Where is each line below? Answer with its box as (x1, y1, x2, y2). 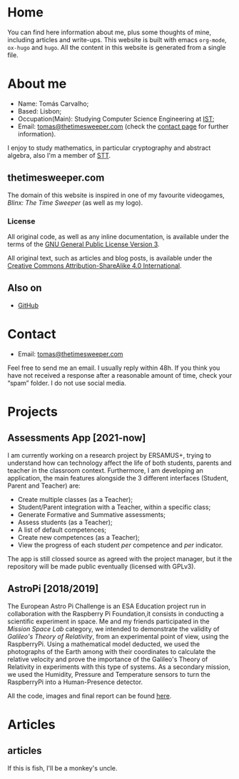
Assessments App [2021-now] (7, 432, 146, 444)
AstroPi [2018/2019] (7, 583, 99, 595)
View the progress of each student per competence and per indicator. (17, 541, 223, 549)
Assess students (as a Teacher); (17, 518, 113, 526)
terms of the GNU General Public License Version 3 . (7, 240, 160, 248)
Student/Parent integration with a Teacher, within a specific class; (17, 503, 211, 511)
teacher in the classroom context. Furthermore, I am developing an (7, 466, 203, 475)
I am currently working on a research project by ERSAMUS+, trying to (7, 451, 212, 459)
